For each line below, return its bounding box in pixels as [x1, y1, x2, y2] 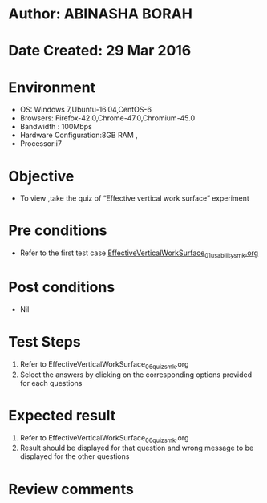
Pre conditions [8, 221, 107, 240]
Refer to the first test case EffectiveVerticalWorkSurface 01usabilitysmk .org [19, 248, 259, 259]
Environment [8, 78, 96, 96]
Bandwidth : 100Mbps [19, 122, 92, 132]
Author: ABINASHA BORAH [8, 5, 192, 23]
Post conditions [8, 278, 115, 297]
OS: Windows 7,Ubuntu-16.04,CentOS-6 [19, 105, 152, 115]
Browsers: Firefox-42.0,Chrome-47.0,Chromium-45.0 [19, 113, 196, 123]
